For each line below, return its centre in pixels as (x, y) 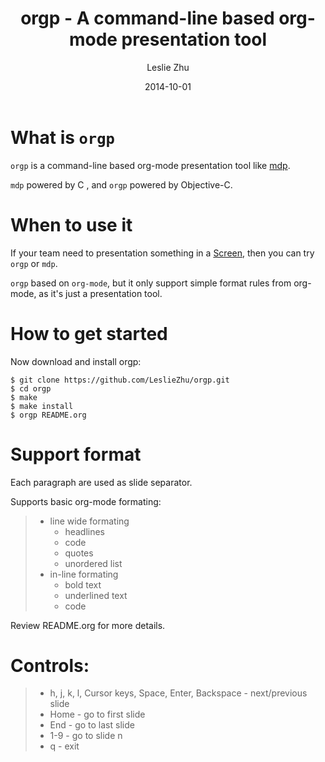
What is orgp (62, 137)
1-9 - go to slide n (86, 736)
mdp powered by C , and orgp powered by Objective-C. (121, 184)
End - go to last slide (92, 725)
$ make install (42, 406)
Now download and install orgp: (76, 361)
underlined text (96, 595)
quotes (79, 553)
